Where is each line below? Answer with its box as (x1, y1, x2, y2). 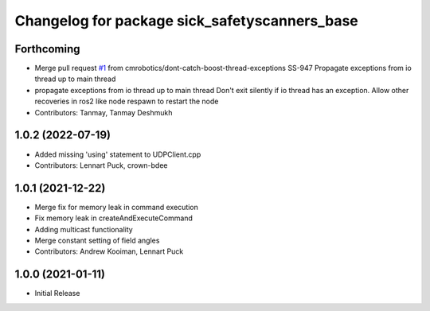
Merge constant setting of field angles (34, 235, 160, 245)
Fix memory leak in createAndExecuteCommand (34, 213, 193, 223)
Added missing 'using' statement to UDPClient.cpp (34, 150, 201, 159)
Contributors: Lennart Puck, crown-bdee (34, 160, 168, 170)
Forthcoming (14, 42, 80, 56)
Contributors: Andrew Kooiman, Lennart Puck (34, 247, 184, 256)
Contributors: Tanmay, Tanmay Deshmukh (34, 107, 173, 117)
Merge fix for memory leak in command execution (34, 202, 199, 212)
